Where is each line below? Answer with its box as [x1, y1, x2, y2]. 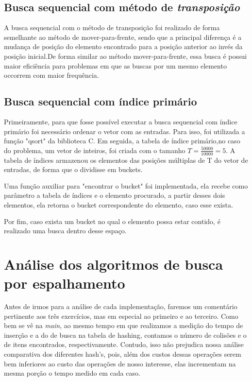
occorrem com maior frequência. [4, 70, 99, 80]
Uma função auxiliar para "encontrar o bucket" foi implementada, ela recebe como [4, 180, 248, 190]
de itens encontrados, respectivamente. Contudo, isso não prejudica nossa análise [4, 339, 244, 349]
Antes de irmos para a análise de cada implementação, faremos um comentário [4, 301, 237, 312]
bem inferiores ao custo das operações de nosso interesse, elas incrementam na [4, 358, 236, 368]
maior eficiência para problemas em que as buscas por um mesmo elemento [4, 60, 227, 70]
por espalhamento [4, 273, 125, 293]
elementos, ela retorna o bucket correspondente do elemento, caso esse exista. [4, 199, 233, 209]
